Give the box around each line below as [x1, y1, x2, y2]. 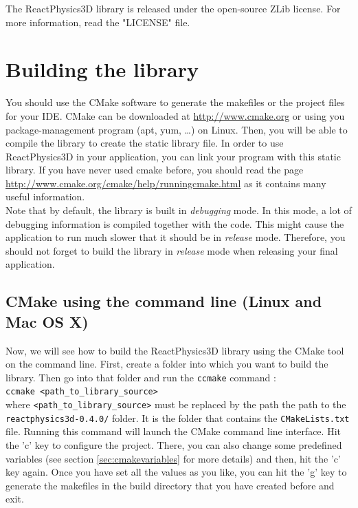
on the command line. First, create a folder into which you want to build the [5, 357, 328, 371]
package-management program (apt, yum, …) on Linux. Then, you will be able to [5, 122, 348, 136]
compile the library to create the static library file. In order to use [5, 136, 284, 150]
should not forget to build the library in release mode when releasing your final [5, 243, 338, 257]
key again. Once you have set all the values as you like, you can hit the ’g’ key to [5, 465, 347, 479]
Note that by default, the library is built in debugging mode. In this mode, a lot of [5, 203, 352, 218]
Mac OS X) [5, 310, 89, 332]
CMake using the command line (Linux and [5, 290, 322, 312]
